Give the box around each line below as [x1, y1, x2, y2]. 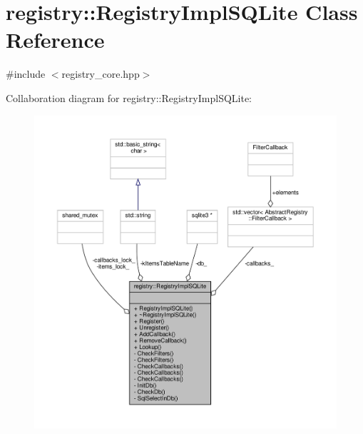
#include [6, 66, 46, 81]
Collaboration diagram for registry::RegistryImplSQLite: [6, 90, 252, 105]
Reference [6, 25, 105, 54]
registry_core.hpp [61, 66, 140, 81]
